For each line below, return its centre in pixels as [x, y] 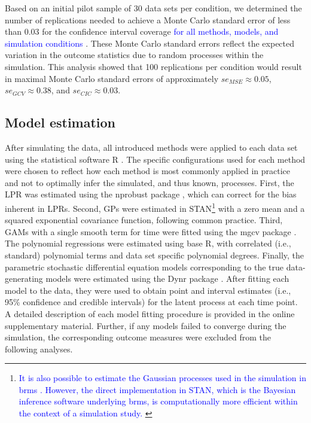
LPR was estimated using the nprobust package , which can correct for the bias [151, 194]
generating [24, 279]
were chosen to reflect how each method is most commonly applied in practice [148, 171]
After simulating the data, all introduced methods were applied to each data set [151, 147]
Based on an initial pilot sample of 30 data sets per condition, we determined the [153, 8]
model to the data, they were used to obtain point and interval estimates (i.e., [148, 290]
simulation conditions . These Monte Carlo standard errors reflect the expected [150, 43]
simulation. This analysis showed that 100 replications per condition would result [153, 66]
